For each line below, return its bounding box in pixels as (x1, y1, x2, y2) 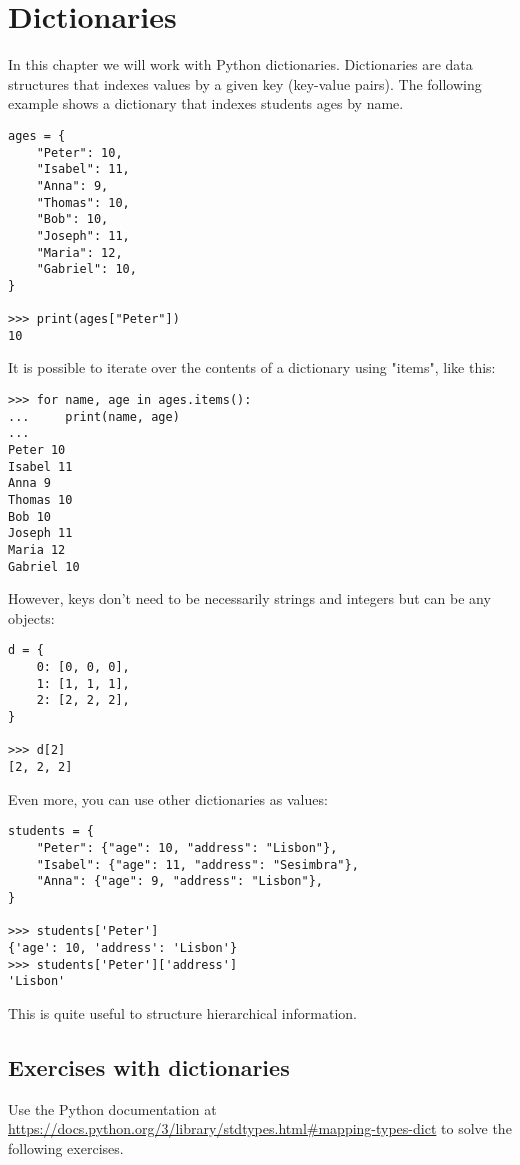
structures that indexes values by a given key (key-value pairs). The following (8, 73, 482, 94)
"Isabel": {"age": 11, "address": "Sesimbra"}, (36, 857, 359, 872)
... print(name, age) (8, 409, 180, 424)
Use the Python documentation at (8, 1098, 217, 1119)
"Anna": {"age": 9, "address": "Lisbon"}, (36, 874, 323, 889)
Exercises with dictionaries (8, 1051, 290, 1082)
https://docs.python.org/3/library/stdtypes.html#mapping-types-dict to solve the (8, 1118, 512, 1139)
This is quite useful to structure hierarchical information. (8, 1002, 357, 1023)
